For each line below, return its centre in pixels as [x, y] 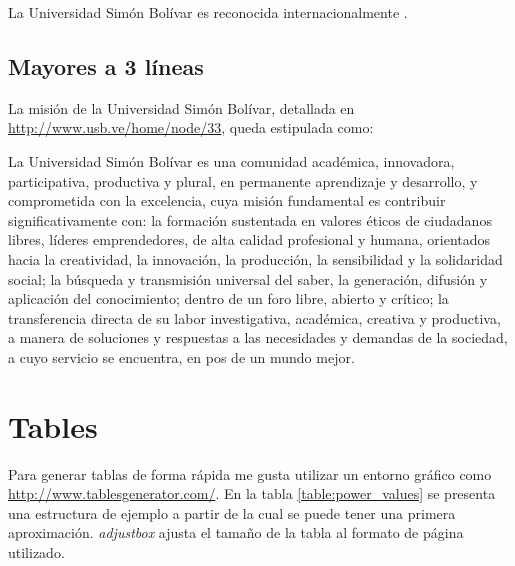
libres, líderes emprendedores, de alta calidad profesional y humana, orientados [249, 239]
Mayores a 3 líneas [106, 65]
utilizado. [36, 552]
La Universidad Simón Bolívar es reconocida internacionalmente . [208, 12]
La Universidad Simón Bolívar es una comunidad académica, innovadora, [231, 160]
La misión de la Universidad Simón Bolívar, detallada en [181, 107]
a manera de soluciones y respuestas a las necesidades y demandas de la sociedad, [258, 337]
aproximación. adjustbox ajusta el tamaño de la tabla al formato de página [236, 532]
